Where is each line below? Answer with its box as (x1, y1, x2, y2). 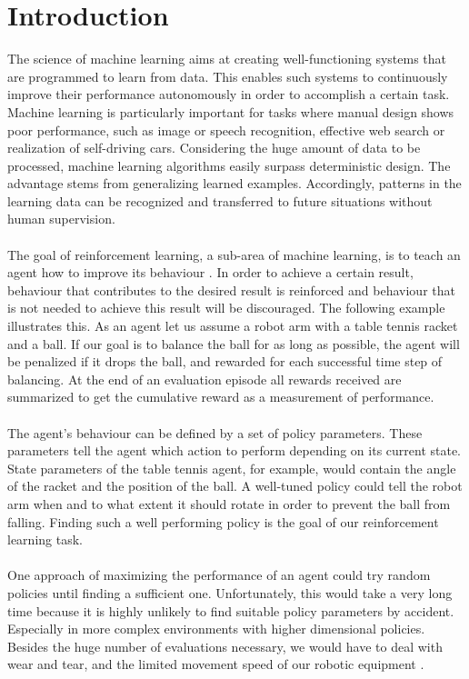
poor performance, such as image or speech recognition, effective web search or (7, 120, 445, 139)
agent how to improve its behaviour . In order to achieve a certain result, (7, 263, 414, 282)
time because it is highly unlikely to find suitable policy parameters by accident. (7, 601, 454, 620)
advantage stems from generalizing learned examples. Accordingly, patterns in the (7, 174, 462, 193)
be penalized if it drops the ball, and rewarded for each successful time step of (7, 352, 443, 371)
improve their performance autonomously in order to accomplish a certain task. (7, 85, 450, 104)
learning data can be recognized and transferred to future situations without (7, 191, 433, 210)
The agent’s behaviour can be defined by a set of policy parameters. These (7, 423, 423, 442)
